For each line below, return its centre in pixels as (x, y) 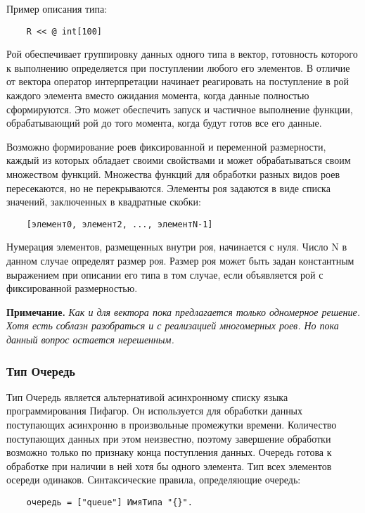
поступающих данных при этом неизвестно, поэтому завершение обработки (169, 438)
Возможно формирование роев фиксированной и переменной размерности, (166, 146)
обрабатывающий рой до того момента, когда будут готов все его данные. (164, 123)
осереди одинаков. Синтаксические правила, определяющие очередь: (154, 480)
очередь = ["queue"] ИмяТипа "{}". (109, 502)
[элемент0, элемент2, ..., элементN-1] (120, 224)
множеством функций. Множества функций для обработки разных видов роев (173, 174)
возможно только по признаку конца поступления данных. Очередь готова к (169, 452)
